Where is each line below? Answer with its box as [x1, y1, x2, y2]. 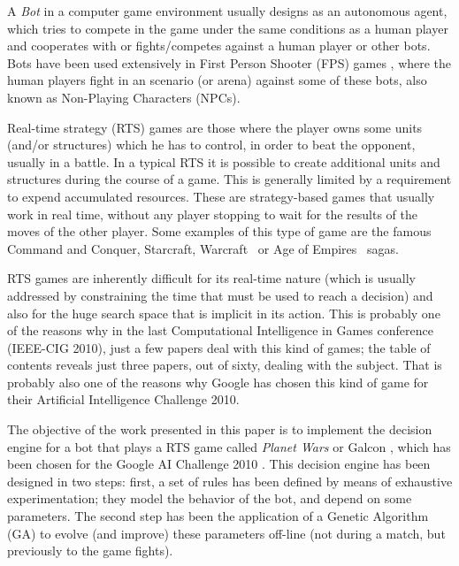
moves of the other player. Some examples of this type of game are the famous [7, 222, 432, 241]
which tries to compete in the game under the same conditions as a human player [7, 19, 448, 37]
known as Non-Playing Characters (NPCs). [7, 88, 241, 106]
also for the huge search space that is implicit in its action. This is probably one [7, 303, 440, 322]
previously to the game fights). [7, 541, 173, 560]
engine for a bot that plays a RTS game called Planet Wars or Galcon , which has [7, 437, 451, 455]
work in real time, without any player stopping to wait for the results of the [7, 204, 417, 223]
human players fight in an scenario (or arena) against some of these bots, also [7, 71, 427, 89]
